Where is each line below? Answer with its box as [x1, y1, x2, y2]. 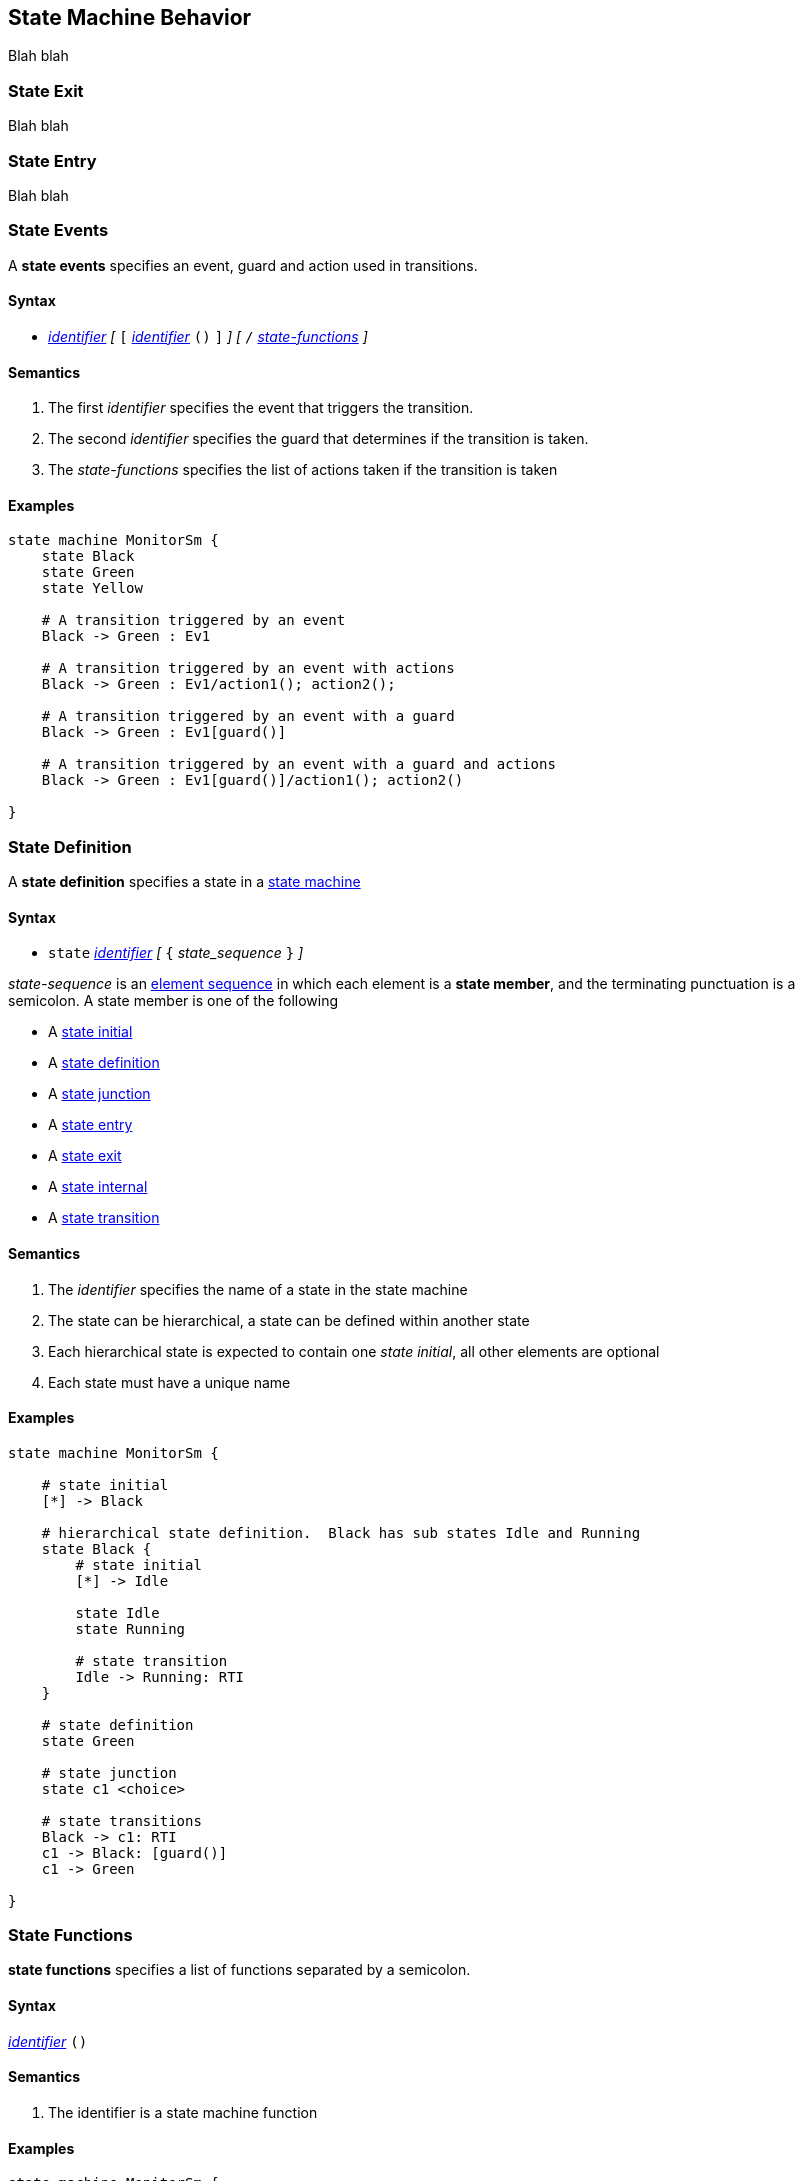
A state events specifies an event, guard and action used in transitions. [8, 256, 478, 274]
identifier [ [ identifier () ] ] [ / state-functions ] [48, 327, 368, 345]
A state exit [48, 1147, 122, 1165]
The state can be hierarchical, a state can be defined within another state [48, 1311, 530, 1329]
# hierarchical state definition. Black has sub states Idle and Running [41, 1524, 641, 1541]
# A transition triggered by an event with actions [41, 660, 455, 677]
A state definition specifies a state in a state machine [8, 873, 361, 891]
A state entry [48, 1116, 133, 1134]
